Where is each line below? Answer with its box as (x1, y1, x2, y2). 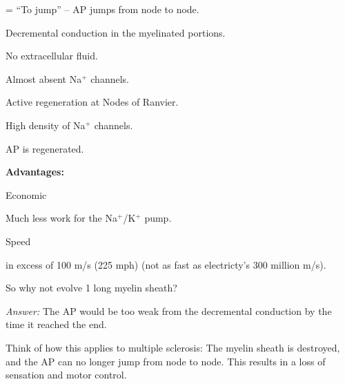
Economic (6, 187, 47, 202)
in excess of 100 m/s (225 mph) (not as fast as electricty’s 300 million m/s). (6, 257, 326, 271)
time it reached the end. (6, 317, 107, 332)
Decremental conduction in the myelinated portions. (6, 25, 226, 39)
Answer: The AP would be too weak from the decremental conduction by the (6, 303, 332, 318)
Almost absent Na (6, 71, 82, 86)
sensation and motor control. (6, 367, 127, 382)
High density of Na (6, 117, 86, 132)
